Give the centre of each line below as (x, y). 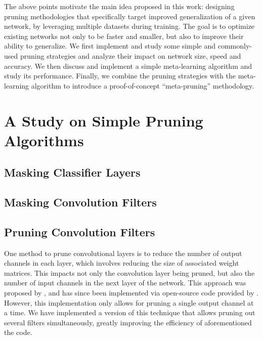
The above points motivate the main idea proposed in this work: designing (119, 6)
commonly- (235, 46)
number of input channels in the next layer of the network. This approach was (125, 283)
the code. (18, 332)
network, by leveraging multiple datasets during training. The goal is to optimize (129, 26)
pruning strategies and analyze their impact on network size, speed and (130, 55)
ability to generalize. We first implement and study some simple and (110, 46)
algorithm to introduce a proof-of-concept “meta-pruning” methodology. (143, 85)
